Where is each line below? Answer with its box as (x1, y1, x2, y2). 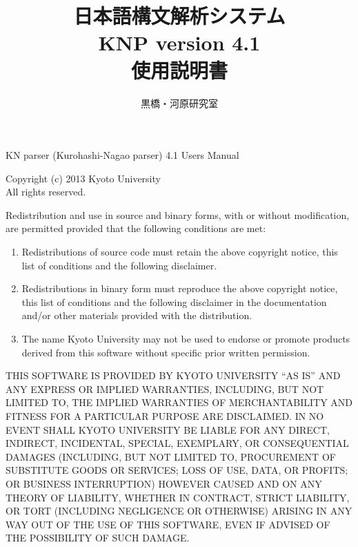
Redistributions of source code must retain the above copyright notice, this (21, 244, 338, 259)
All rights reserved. (6, 184, 86, 199)
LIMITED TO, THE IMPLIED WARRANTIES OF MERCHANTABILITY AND (6, 395, 353, 410)
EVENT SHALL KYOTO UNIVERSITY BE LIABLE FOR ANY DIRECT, (6, 422, 330, 436)
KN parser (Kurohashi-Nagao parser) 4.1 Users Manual (6, 148, 239, 162)
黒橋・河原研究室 (141, 95, 218, 110)
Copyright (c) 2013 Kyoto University (6, 171, 161, 185)
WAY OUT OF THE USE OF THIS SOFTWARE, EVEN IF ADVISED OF (6, 517, 330, 531)
